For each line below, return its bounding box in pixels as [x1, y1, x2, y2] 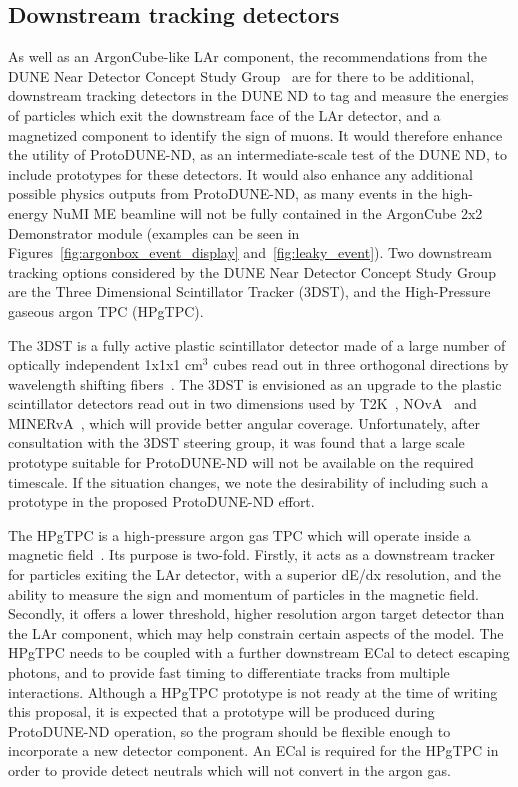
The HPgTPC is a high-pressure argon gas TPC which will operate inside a [8, 524, 471, 545]
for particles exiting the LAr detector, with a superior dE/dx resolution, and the [8, 564, 501, 585]
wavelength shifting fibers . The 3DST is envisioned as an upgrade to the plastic [8, 373, 502, 394]
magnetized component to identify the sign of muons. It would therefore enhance [8, 124, 503, 145]
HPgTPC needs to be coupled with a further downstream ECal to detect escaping [8, 642, 510, 663]
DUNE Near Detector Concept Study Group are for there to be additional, [8, 65, 475, 86]
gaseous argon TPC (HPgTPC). [8, 300, 204, 321]
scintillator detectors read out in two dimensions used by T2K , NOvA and [8, 393, 477, 414]
